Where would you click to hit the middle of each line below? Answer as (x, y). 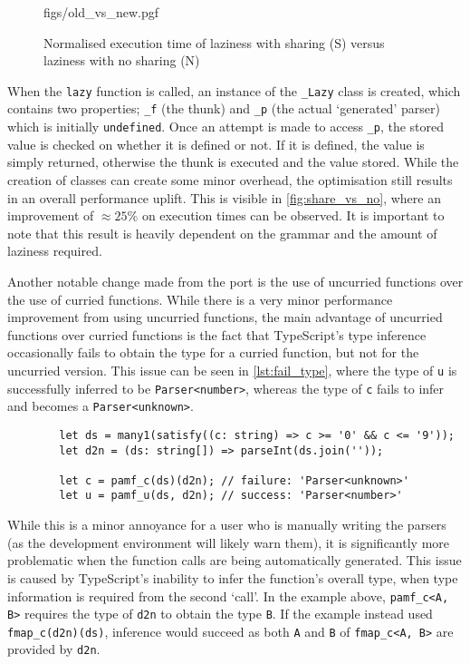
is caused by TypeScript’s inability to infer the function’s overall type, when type (233, 577)
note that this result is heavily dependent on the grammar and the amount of (222, 233)
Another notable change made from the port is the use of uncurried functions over (235, 281)
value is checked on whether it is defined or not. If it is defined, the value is (216, 144)
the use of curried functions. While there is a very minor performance (200, 299)
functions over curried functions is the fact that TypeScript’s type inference (217, 334)
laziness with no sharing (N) (122, 60)
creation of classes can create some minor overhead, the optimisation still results (230, 179)
